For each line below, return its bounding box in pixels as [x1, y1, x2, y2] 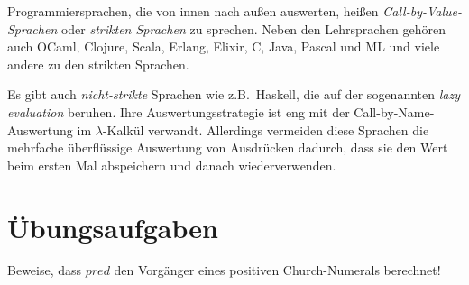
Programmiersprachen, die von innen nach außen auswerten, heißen [7, 2, 379, 20]
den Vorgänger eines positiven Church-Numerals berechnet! [114, 261, 441, 280]
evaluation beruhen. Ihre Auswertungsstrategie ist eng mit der [7, 102, 350, 121]
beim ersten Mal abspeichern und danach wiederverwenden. [7, 155, 336, 174]
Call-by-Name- [354, 102, 435, 121]
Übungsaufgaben [7, 208, 218, 245]
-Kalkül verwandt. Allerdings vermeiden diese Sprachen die [102, 120, 429, 139]
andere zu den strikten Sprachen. [7, 54, 189, 73]
